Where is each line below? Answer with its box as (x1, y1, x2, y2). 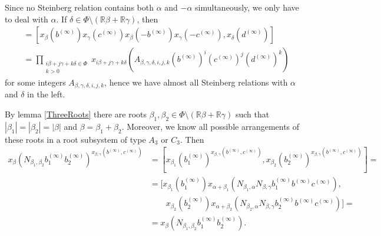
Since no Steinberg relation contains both (5, 1, 154, 13)
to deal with (5, 12, 48, 25)
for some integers (5, 76, 66, 88)
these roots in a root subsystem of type (5, 133, 146, 145)
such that (235, 107, 270, 120)
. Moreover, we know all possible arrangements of (121, 120, 300, 132)
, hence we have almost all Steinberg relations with (104, 76, 288, 88)
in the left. (27, 88, 65, 100)
